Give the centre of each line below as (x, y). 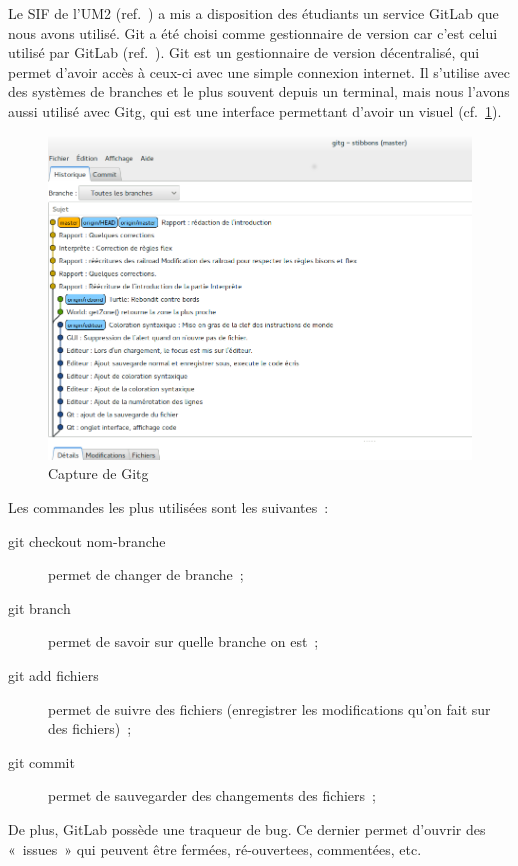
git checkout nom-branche (87, 540)
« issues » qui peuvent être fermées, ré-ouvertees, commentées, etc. (215, 848)
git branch (39, 607)
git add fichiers (53, 675)
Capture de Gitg (98, 473)
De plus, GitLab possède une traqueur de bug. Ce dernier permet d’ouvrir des (247, 828)
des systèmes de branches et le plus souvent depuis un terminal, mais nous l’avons (259, 91)
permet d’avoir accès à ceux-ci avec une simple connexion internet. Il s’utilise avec (259, 71)
